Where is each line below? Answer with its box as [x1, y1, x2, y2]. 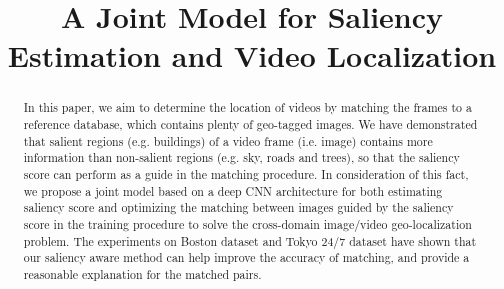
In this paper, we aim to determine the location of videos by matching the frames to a [23, 99, 472, 116]
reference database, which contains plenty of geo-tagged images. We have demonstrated [23, 116, 478, 133]
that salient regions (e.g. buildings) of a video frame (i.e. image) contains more [23, 132, 433, 149]
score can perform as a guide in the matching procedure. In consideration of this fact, [23, 165, 469, 182]
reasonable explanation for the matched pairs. [23, 265, 262, 282]
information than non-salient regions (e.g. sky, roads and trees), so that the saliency [23, 149, 460, 166]
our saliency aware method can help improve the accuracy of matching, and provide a [23, 249, 470, 266]
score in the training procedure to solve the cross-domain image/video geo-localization [23, 215, 472, 232]
